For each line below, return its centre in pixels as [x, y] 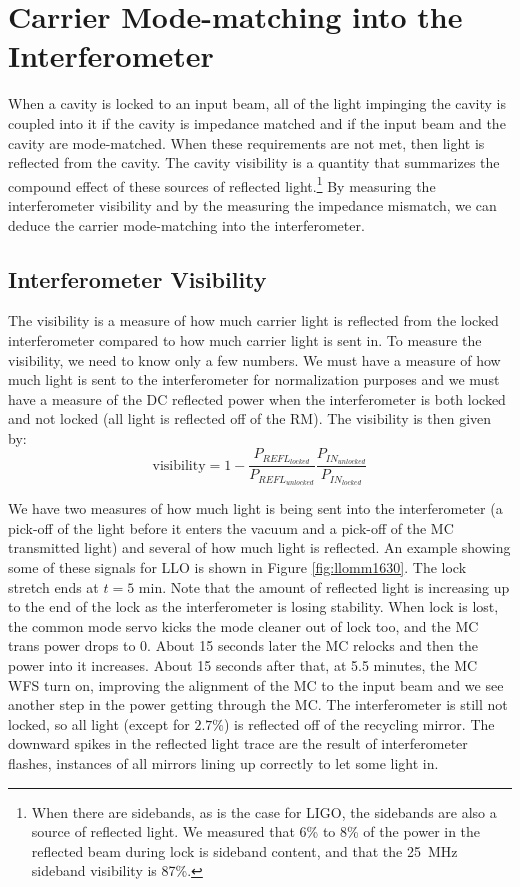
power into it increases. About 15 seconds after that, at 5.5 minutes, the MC [243, 664]
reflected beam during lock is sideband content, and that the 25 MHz [244, 850]
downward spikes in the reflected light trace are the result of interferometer [238, 743]
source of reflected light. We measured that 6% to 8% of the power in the [256, 831]
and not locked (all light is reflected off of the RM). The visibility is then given [250, 418]
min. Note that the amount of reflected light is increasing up [324, 586]
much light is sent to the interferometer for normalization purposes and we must [254, 379]
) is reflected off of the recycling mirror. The [359, 723]
